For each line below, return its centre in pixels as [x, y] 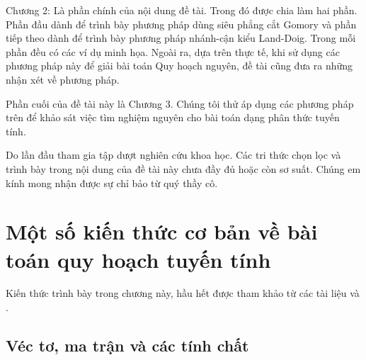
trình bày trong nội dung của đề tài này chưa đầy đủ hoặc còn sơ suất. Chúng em [183, 168]
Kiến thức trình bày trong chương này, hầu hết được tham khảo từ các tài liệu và [183, 293]
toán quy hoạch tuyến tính [138, 259]
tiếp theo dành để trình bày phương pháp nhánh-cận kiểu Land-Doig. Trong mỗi [181, 38]
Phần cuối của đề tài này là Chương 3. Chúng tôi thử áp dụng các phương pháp [180, 103]
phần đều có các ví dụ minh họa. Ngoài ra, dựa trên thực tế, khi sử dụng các [173, 51]
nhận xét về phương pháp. [63, 79]
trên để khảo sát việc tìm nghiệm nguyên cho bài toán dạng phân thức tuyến [173, 117]
